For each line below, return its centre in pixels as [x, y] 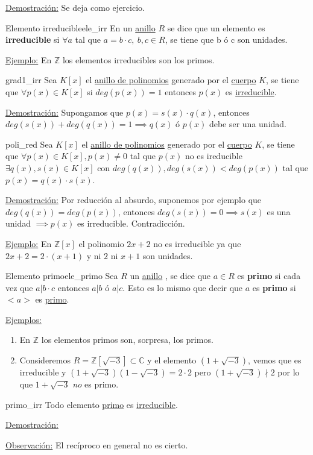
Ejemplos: [24, 319]
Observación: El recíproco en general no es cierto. [97, 444]
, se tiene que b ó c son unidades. [226, 39]
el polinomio [101, 243]
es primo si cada [269, 276]
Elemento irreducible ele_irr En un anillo [81, 27]
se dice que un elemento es [216, 27]
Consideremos [45, 360]
